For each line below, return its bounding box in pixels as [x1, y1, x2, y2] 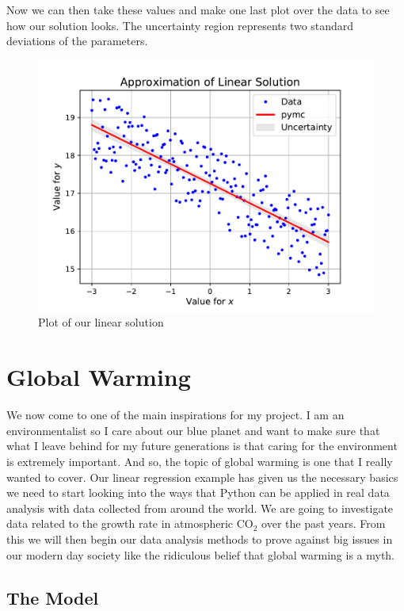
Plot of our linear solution [38, 314, 164, 330]
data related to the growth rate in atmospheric [6, 515, 234, 532]
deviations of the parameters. [6, 32, 148, 49]
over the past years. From [261, 515, 386, 532]
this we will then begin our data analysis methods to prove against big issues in [6, 530, 393, 547]
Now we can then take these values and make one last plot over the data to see [6, 2, 390, 17]
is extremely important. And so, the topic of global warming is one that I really [6, 453, 393, 469]
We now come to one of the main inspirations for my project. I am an [6, 407, 345, 423]
